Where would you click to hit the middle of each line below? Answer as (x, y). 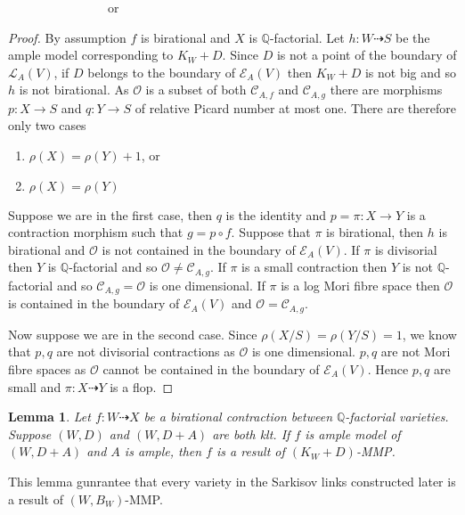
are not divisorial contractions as (146, 352)
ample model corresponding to (91, 55)
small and (35, 386)
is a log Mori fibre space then (360, 285)
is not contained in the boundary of (199, 249)
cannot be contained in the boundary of (211, 368)
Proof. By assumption (67, 37)
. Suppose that (271, 232)
